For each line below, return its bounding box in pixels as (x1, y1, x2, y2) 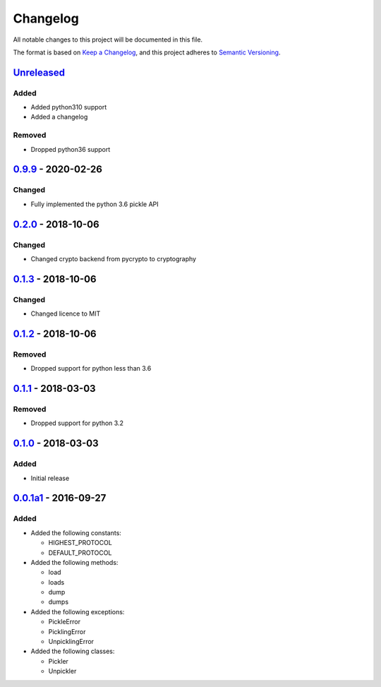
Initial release (30, 474, 70, 482)
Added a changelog (30, 113, 88, 121)
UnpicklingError (48, 638, 95, 646)
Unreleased (13, 66, 66, 78)
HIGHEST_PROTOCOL (48, 539, 112, 547)
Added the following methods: (30, 558, 119, 566)
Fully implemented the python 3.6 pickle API (30, 200, 159, 208)
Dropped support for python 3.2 (30, 419, 123, 427)
